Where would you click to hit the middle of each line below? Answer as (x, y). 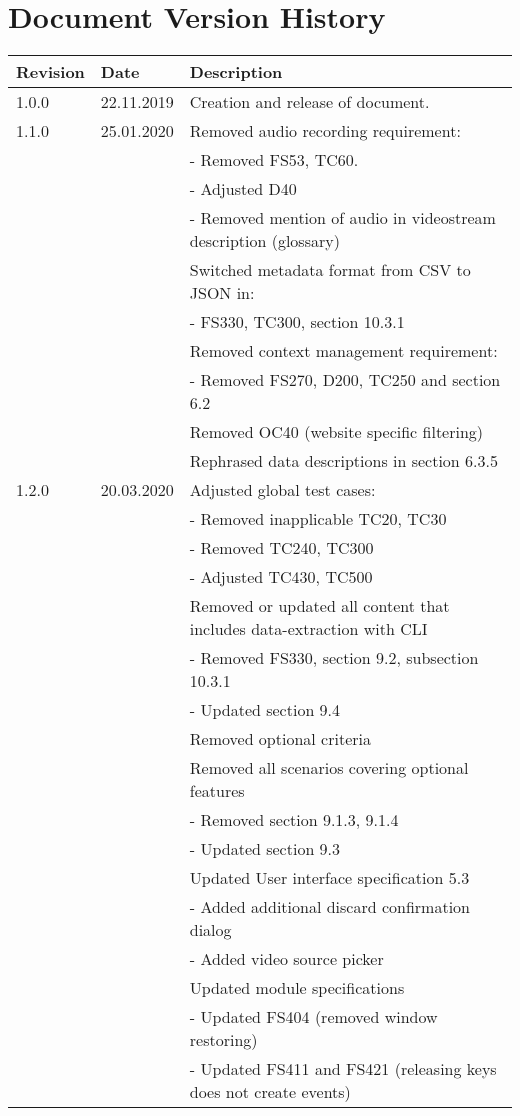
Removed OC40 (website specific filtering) (336, 432)
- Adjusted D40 (243, 189)
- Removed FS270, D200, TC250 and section (345, 380)
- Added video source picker (286, 959)
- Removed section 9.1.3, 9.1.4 (294, 820)
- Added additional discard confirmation (329, 907)
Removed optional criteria (280, 739)
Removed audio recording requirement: (325, 131)
